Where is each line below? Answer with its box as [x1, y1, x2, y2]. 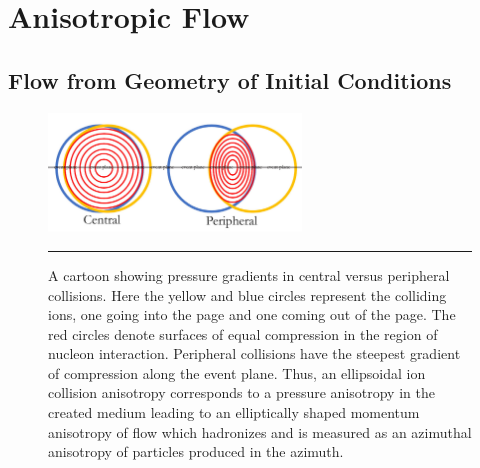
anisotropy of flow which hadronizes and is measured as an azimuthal [48, 421, 472, 442]
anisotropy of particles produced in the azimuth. [48, 441, 344, 462]
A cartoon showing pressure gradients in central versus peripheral [48, 264, 450, 285]
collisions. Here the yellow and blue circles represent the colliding [48, 284, 447, 305]
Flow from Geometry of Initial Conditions [8, 64, 452, 95]
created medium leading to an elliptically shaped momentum [48, 402, 420, 423]
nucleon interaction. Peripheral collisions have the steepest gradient [48, 343, 461, 364]
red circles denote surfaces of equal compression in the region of [48, 323, 438, 344]
